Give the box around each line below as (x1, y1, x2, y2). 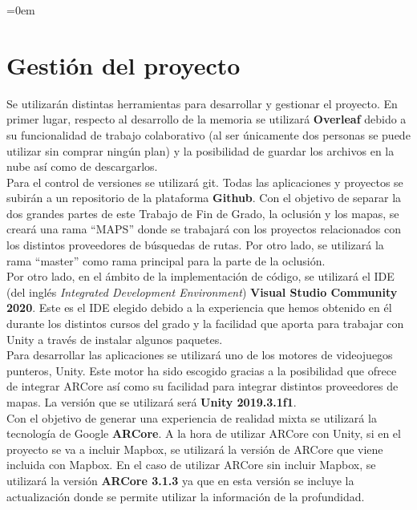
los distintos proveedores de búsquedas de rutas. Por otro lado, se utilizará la (6, 237, 384, 253)
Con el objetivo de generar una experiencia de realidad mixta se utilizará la (6, 409, 377, 426)
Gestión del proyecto (6, 48, 241, 81)
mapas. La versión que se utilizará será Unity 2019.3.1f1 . (6, 394, 297, 410)
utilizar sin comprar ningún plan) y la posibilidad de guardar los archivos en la (6, 142, 395, 159)
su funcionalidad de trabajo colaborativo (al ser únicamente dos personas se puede (6, 126, 411, 143)
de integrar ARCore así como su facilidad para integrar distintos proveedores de (6, 378, 399, 395)
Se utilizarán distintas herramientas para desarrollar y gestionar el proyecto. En (6, 95, 398, 111)
